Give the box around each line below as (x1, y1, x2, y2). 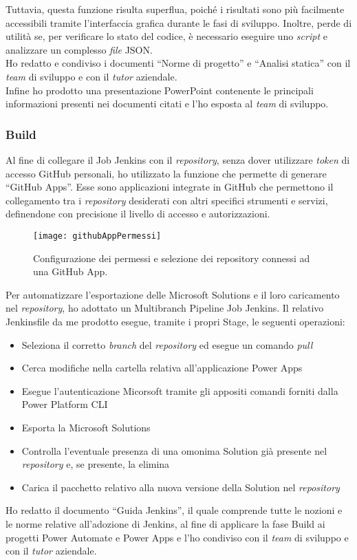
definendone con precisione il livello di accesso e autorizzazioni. (6, 206, 270, 221)
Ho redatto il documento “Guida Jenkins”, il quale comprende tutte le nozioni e (6, 503, 343, 517)
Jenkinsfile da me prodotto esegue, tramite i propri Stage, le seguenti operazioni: (6, 314, 345, 328)
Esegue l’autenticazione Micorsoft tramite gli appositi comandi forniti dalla (21, 383, 338, 398)
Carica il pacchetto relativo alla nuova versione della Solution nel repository (21, 480, 340, 494)
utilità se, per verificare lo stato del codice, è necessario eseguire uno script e (6, 29, 327, 43)
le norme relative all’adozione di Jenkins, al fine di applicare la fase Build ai (6, 516, 325, 530)
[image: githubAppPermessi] (33, 230, 162, 241)
